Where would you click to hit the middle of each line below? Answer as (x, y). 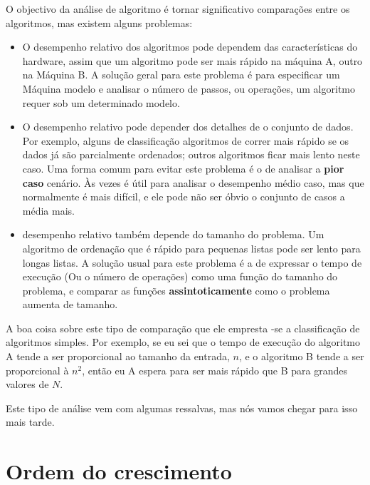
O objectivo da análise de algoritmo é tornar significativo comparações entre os (178, 9)
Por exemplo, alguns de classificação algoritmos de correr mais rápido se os (186, 140)
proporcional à (37, 370)
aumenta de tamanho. (70, 304)
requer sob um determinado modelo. (101, 102)
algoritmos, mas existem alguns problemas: (99, 22)
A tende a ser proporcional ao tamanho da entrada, (118, 356)
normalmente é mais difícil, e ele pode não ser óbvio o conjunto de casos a (184, 196)
